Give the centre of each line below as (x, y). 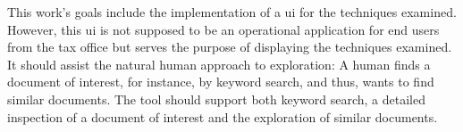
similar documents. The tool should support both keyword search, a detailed (217, 99)
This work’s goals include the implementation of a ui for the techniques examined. (232, 12)
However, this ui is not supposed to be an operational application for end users (223, 29)
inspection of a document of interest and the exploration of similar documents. (223, 116)
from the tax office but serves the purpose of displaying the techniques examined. (230, 47)
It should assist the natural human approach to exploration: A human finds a (219, 64)
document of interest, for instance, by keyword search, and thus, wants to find (221, 82)
